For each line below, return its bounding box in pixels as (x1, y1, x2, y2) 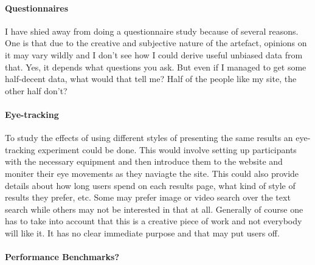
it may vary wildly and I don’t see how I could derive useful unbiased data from (5, 48, 303, 61)
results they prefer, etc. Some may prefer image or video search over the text (5, 191, 291, 204)
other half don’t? (5, 84, 67, 97)
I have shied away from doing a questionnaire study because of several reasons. (5, 24, 299, 37)
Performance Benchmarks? (5, 250, 120, 263)
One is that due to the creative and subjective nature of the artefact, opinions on (5, 36, 307, 49)
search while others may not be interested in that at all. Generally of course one (5, 202, 303, 215)
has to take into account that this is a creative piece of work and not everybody (5, 215, 302, 227)
